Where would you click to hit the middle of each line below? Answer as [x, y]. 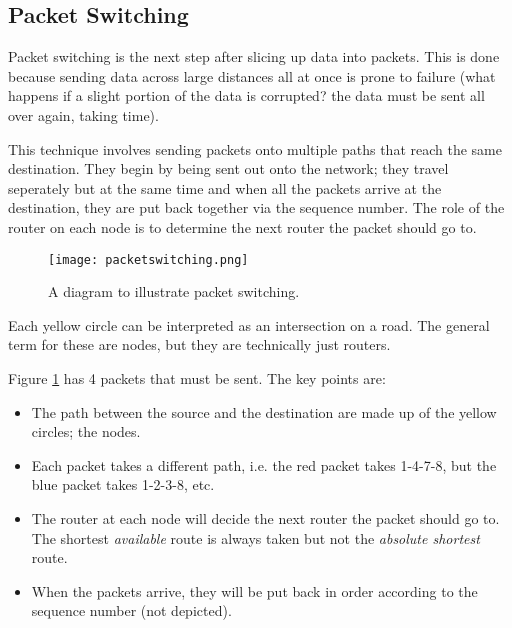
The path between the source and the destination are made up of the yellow [264, 411]
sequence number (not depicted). [131, 610]
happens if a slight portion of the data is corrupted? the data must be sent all [246, 95]
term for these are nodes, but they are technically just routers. [199, 344]
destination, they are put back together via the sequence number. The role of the [256, 207]
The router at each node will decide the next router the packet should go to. [265, 517]
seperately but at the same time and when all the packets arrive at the [225, 187]
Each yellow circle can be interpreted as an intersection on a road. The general [249, 324]
